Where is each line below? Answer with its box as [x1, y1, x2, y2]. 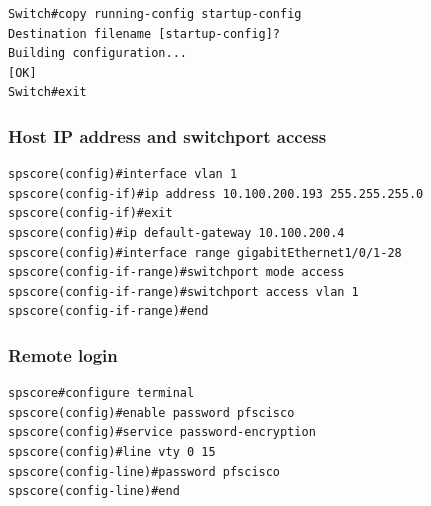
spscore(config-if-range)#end [8, 304, 209, 319]
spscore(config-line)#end [8, 484, 180, 499]
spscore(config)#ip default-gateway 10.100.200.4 [8, 225, 345, 240]
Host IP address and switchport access [8, 123, 327, 148]
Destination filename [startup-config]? [8, 26, 281, 41]
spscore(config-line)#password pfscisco [8, 464, 281, 479]
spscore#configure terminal [8, 386, 195, 401]
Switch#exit [8, 85, 87, 100]
